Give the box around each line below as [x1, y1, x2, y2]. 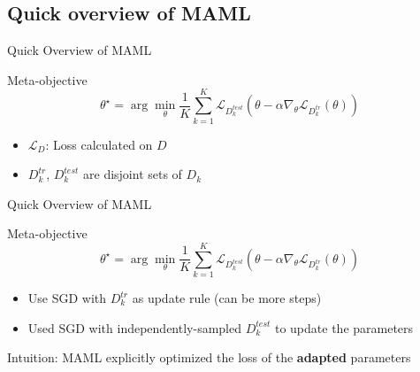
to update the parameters [274, 318, 414, 337]
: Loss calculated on [45, 135, 153, 153]
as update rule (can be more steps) [132, 289, 322, 307]
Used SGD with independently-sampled [27, 318, 241, 337]
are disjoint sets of [83, 165, 182, 183]
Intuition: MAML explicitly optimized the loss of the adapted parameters [7, 348, 411, 367]
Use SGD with [27, 289, 107, 307]
